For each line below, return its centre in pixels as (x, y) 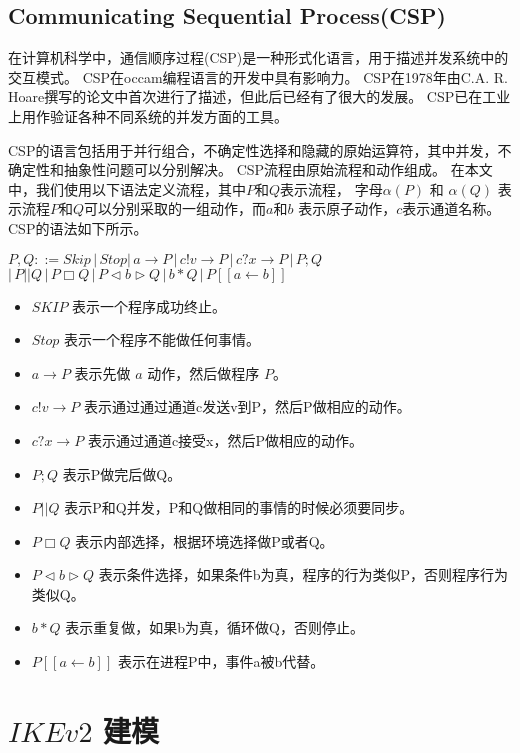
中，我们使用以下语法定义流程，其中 (127, 188)
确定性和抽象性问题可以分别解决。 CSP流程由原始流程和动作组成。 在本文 (250, 169)
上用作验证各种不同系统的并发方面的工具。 (148, 115)
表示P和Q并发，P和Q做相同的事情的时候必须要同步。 (239, 507)
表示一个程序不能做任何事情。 (161, 339)
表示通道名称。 (451, 208)
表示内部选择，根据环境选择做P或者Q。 (204, 540)
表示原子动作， (347, 208)
